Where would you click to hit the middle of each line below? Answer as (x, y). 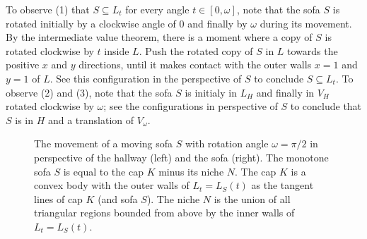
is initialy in (211, 92)
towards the (313, 50)
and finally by (217, 23)
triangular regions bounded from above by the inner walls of (164, 213)
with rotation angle (227, 143)
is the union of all (252, 198)
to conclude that (326, 106)
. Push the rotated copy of (196, 50)
